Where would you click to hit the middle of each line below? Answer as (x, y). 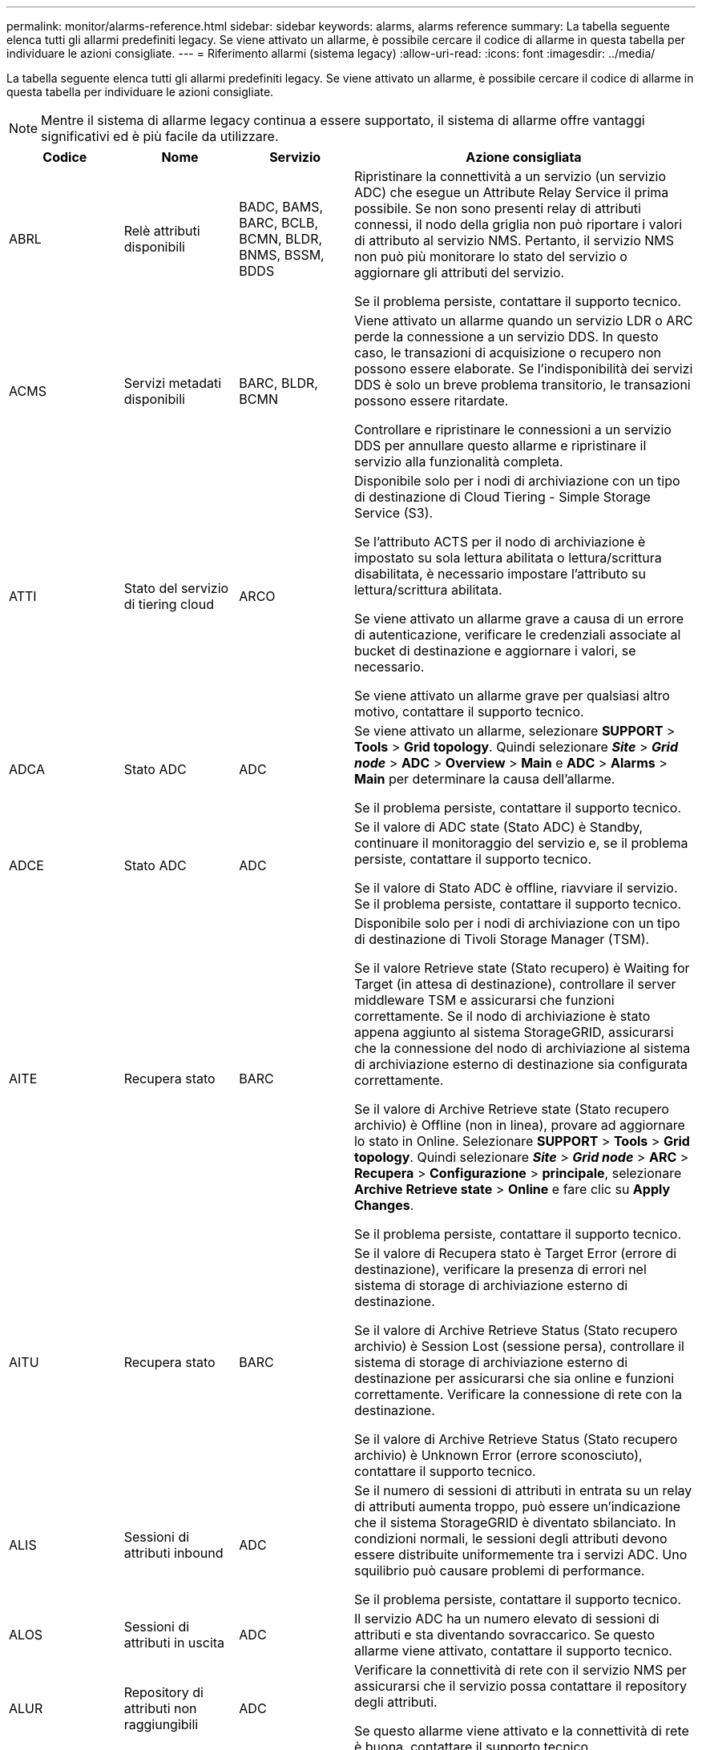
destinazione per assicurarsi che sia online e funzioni (514, 1378)
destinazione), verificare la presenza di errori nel (500, 1269)
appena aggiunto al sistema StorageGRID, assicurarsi (514, 1032)
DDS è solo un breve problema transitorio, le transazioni (522, 385)
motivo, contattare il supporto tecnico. (469, 712)
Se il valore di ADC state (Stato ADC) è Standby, (498, 827)
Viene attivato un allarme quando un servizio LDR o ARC (523, 321)
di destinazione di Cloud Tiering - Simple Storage (502, 497)
